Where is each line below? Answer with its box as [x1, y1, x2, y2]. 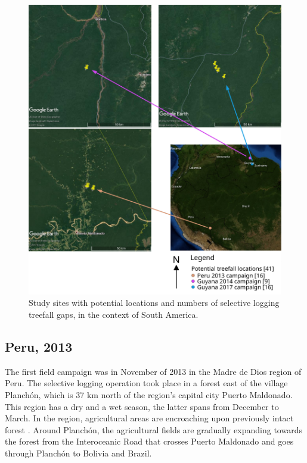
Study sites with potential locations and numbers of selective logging [29, 296, 280, 309]
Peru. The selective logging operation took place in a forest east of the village [5, 377, 288, 389]
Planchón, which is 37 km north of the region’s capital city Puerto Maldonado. [5, 388, 293, 401]
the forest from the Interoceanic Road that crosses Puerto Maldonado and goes [5, 435, 294, 448]
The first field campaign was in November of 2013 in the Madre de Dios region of [5, 365, 302, 377]
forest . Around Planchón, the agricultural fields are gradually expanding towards [5, 423, 302, 436]
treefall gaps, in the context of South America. [29, 308, 199, 320]
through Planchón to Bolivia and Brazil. [5, 446, 152, 459]
